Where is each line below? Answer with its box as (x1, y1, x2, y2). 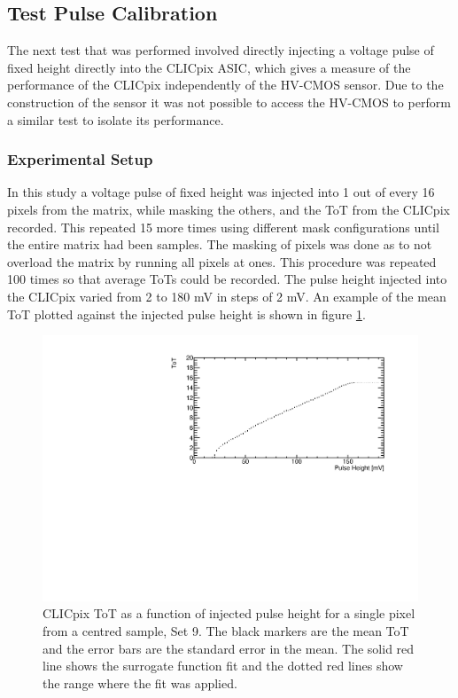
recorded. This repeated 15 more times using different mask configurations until (7, 217, 439, 236)
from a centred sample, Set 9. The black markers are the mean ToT (43, 621, 409, 639)
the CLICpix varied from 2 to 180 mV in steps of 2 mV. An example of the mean (7, 286, 446, 305)
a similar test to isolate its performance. (7, 110, 224, 129)
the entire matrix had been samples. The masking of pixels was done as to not (7, 235, 432, 254)
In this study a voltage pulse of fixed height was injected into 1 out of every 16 (7, 183, 435, 201)
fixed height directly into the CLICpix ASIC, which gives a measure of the (7, 58, 411, 76)
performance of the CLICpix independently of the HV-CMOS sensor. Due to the (7, 75, 444, 94)
